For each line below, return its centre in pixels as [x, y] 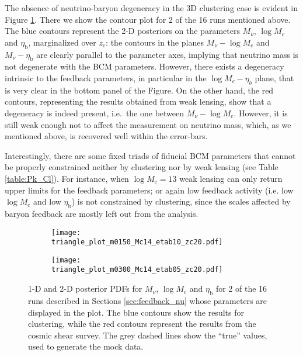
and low [47, 201]
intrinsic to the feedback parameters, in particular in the [106, 77]
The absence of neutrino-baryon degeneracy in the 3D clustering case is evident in [151, 8]
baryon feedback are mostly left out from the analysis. [102, 213]
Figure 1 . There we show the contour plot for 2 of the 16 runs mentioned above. [148, 19]
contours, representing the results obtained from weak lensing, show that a [138, 101]
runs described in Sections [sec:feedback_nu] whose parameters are [147, 300]
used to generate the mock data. [86, 346]
